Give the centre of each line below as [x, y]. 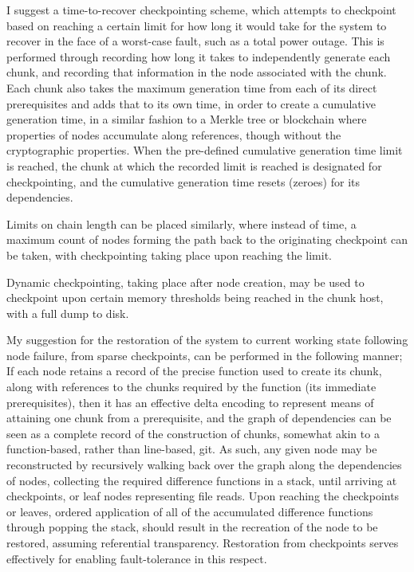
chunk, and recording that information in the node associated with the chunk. [197, 72]
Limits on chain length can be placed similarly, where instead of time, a [181, 223]
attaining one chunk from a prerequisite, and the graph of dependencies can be [199, 418]
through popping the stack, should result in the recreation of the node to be [192, 527]
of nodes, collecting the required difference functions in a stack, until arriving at [202, 480]
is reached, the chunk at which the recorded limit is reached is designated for [194, 165]
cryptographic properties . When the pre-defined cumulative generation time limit [205, 150]
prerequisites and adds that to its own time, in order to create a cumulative [191, 103]
